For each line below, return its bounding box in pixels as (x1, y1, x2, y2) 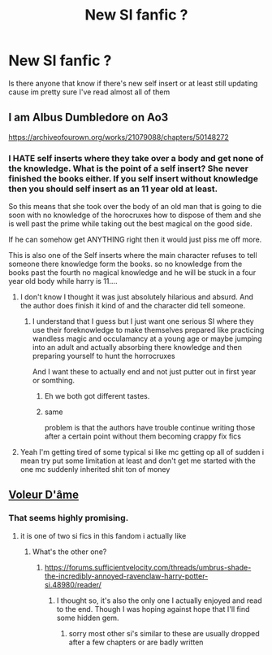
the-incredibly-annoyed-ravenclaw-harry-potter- (44, 571, 209, 581)
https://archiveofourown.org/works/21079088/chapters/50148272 (8, 132, 229, 142)
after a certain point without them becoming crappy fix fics (44, 431, 242, 441)
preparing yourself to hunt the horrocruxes (32, 352, 176, 361)
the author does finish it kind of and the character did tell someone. (19, 301, 246, 311)
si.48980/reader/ (44, 579, 101, 589)
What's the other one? (32, 547, 107, 557)
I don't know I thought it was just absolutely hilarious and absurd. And (19, 292, 253, 302)
